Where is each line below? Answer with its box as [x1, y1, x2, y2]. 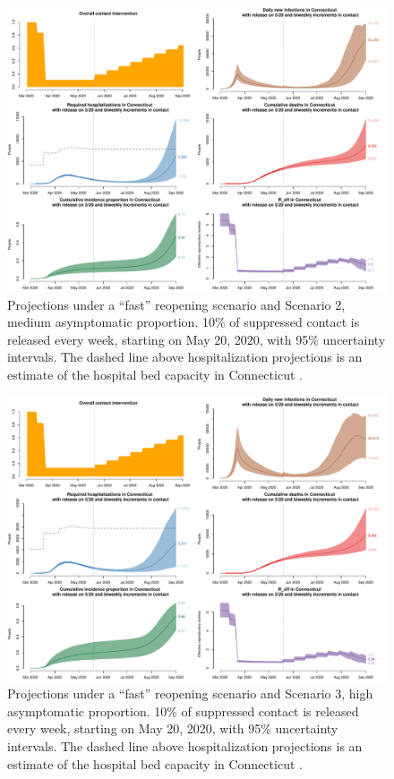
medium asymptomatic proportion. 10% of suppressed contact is [7, 312, 360, 331]
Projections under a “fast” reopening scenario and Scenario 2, [7, 295, 346, 313]
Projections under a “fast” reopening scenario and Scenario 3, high [7, 684, 373, 703]
